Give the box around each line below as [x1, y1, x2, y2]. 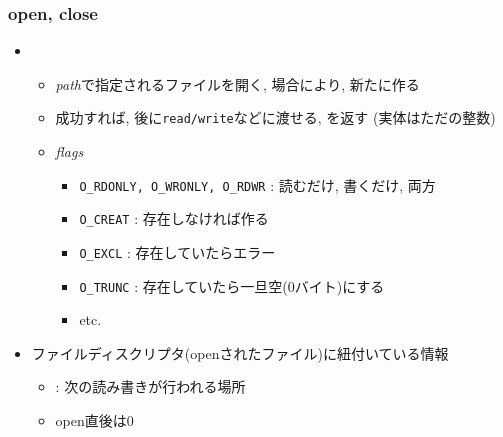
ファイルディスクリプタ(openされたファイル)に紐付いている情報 [31, 342, 449, 363]
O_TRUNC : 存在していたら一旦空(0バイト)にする [79, 275, 385, 296]
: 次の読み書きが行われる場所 [55, 376, 246, 397]
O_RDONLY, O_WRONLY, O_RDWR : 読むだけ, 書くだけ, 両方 [79, 174, 436, 195]
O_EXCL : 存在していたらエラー [79, 241, 276, 262]
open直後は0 [55, 410, 134, 431]
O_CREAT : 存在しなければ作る [79, 208, 269, 229]
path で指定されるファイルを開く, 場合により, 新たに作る [55, 73, 420, 94]
